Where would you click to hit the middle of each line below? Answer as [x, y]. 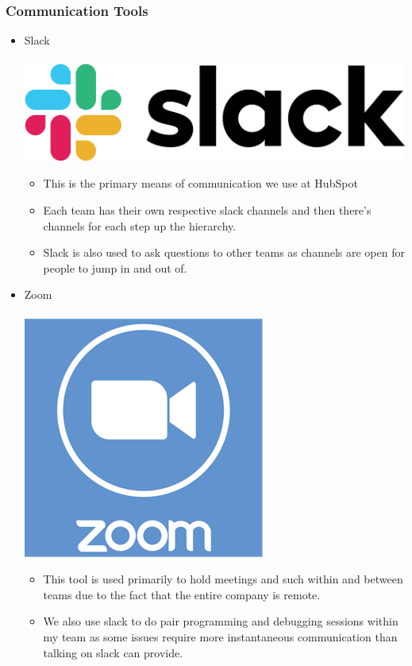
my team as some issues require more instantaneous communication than [220, 636]
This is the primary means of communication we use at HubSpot [200, 183]
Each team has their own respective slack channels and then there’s [207, 209]
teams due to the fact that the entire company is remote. [182, 594]
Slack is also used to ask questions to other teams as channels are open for [224, 252]
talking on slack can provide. [113, 652]
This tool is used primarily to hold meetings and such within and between [223, 579]
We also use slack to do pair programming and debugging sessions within [221, 621]
